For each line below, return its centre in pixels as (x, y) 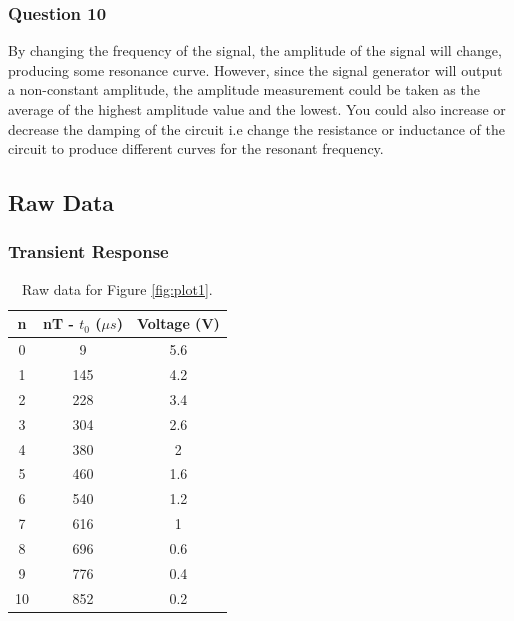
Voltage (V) (178, 323)
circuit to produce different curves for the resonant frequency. (196, 148)
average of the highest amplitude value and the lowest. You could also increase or (257, 109)
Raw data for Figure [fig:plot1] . (117, 288)
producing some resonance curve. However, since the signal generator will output (255, 69)
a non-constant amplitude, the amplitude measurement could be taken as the (244, 89)
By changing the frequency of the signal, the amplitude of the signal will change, (255, 50)
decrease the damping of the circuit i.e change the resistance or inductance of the (256, 128)
